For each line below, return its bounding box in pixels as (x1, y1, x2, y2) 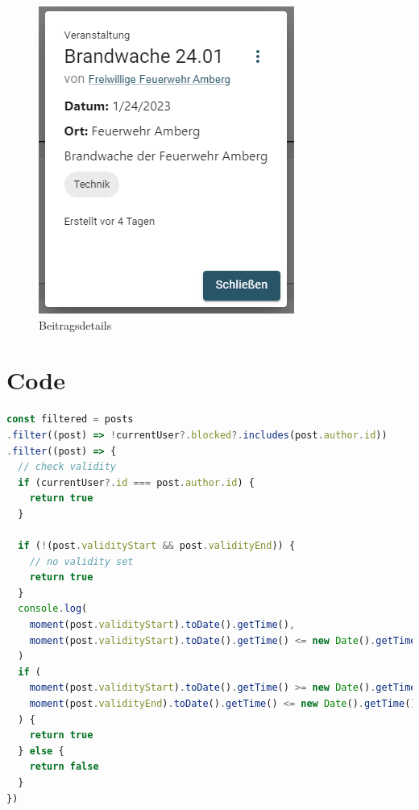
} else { (18, 745, 64, 757)
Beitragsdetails (39, 316, 112, 333)
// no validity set (29, 555, 134, 567)
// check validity (18, 461, 117, 473)
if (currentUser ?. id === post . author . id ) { (18, 476, 255, 488)
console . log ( (18, 603, 88, 615)
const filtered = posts (6, 413, 134, 426)
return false (29, 761, 99, 773)
